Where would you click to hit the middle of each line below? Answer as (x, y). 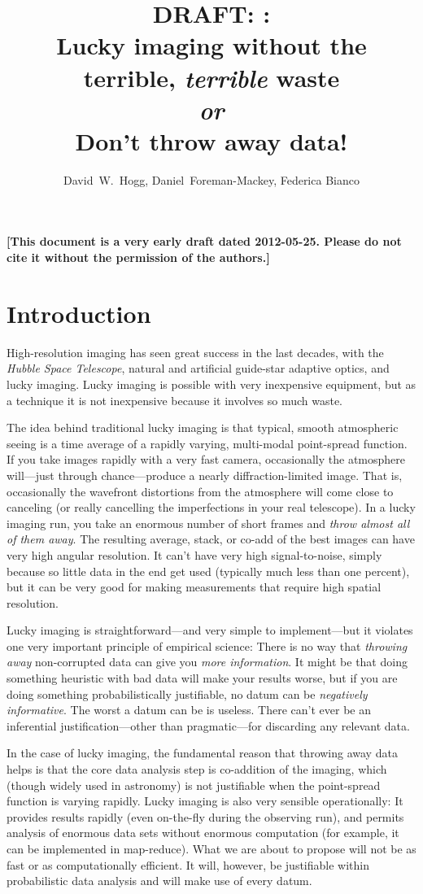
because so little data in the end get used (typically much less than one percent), (208, 571)
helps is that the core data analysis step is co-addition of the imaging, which (197, 769)
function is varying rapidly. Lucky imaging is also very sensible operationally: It (205, 801)
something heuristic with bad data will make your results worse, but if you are (202, 678)
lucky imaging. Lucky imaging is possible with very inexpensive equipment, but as (211, 384)
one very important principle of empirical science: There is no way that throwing (207, 645)
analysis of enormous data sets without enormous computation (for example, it (203, 833)
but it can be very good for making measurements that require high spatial (194, 587)
